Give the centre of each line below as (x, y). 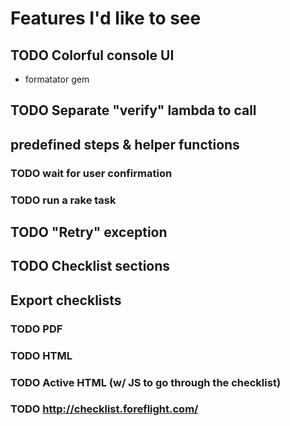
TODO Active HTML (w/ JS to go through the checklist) (146, 382)
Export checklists (66, 300)
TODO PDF (36, 329)
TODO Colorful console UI (92, 55)
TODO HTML (41, 355)
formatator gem (57, 79)
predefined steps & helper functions (125, 144)
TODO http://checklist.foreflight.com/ (104, 409)
